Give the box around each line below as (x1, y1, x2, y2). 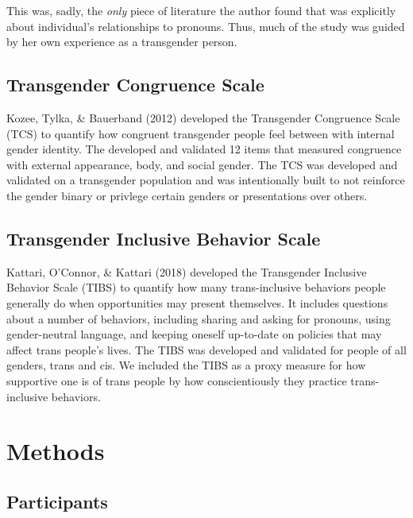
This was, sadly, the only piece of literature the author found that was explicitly (6, 2, 396, 18)
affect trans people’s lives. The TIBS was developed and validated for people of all (6, 341, 407, 358)
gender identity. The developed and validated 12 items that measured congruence (6, 141, 402, 157)
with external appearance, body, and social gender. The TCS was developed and (6, 156, 398, 172)
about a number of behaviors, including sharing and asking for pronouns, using (6, 310, 391, 327)
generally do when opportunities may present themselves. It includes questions (6, 294, 388, 311)
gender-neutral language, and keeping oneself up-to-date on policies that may (6, 326, 382, 342)
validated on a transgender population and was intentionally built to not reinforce (6, 172, 405, 188)
